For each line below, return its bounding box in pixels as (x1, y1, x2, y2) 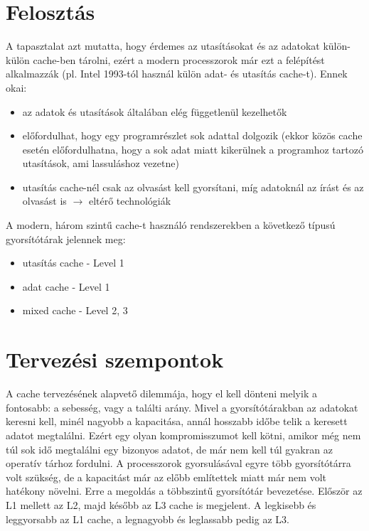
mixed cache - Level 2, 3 (22, 303, 128, 318)
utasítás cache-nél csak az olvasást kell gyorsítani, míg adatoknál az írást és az (22, 179, 364, 194)
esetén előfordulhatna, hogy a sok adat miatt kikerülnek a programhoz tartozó (22, 141, 363, 156)
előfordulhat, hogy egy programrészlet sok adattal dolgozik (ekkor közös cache (22, 128, 363, 143)
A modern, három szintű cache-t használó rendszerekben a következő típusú (6, 218, 336, 232)
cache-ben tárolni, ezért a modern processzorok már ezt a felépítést (33, 52, 325, 67)
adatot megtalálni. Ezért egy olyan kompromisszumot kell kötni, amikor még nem (6, 427, 361, 442)
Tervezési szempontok (6, 345, 224, 374)
